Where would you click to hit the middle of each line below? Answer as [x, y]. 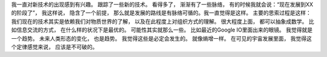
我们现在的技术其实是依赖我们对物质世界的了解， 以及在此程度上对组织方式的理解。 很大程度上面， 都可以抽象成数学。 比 [163, 21]
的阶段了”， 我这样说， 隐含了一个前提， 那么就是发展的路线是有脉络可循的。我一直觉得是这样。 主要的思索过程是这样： [161, 13]
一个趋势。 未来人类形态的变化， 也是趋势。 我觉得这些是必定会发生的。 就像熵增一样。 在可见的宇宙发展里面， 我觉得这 [161, 38]
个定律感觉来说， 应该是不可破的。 [54, 47]
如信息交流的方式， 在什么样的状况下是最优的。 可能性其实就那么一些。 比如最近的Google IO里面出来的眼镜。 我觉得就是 [162, 30]
